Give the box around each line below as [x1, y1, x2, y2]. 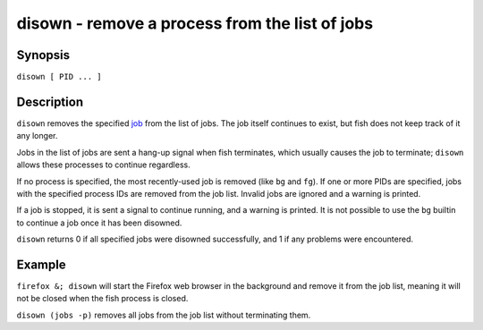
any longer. [16, 131, 58, 141]
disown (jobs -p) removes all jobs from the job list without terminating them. [16, 309, 311, 320]
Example [16, 257, 66, 272]
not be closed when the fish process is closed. [16, 293, 189, 304]
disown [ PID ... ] [16, 72, 102, 82]
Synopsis [16, 47, 71, 63]
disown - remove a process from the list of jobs [16, 13, 374, 33]
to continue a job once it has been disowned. [16, 217, 182, 228]
